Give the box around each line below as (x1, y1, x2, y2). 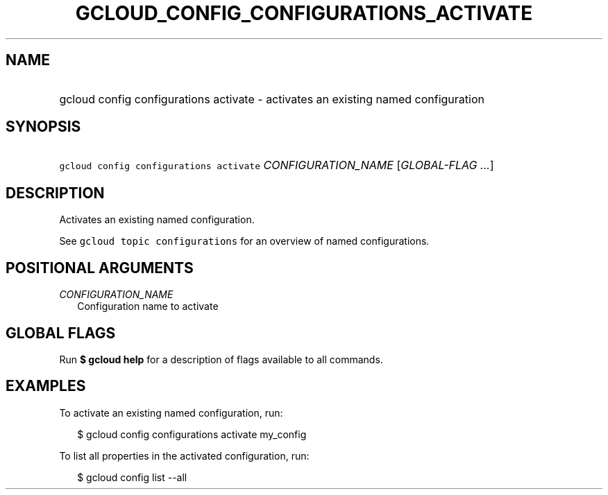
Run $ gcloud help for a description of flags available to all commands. (59, 353, 383, 365)
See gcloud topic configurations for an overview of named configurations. (59, 235, 430, 247)
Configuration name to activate (77, 300, 219, 313)
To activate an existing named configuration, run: (59, 406, 283, 419)
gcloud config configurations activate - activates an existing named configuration (59, 92, 484, 106)
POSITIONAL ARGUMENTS (6, 259, 194, 277)
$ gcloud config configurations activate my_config (77, 428, 307, 440)
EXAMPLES (6, 377, 86, 395)
